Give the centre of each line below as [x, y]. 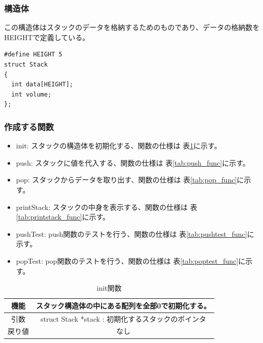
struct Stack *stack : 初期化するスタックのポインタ [124, 318]
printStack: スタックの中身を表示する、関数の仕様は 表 [107, 207]
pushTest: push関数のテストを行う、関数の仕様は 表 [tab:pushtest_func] [131, 233]
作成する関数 [29, 126]
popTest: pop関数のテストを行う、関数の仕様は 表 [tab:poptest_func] [127, 260]
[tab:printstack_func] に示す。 [63, 217]
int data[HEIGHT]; [42, 85]
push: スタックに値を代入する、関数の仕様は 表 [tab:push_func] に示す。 [133, 162]
